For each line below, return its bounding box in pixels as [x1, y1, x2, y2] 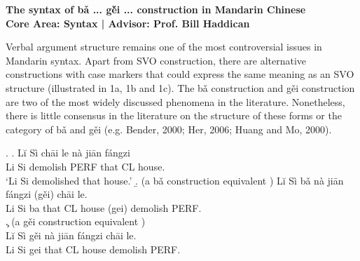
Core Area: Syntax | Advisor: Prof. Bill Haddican [6, 15, 250, 30]
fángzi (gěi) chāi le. [6, 187, 88, 201]
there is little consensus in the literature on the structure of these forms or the [6, 108, 342, 123]
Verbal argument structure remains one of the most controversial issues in [6, 39, 322, 54]
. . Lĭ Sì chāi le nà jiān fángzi [6, 145, 130, 160]
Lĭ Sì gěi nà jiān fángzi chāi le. [6, 227, 137, 242]
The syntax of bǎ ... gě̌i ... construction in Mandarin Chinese [6, 2, 306, 16]
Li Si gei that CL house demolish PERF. [6, 241, 181, 256]
